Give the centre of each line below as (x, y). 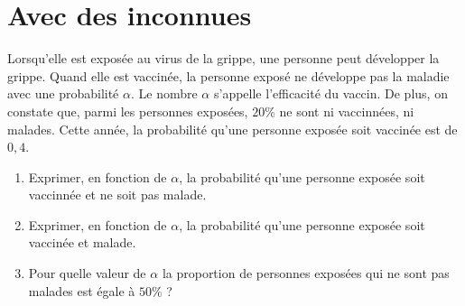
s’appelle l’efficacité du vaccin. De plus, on (330, 93)
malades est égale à (82, 290)
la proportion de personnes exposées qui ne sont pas (306, 273)
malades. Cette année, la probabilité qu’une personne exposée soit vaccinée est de (232, 129)
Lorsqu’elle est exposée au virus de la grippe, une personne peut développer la (223, 58)
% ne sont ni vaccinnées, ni (339, 111)
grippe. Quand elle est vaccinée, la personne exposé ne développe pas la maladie (228, 75)
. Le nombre (164, 93)
